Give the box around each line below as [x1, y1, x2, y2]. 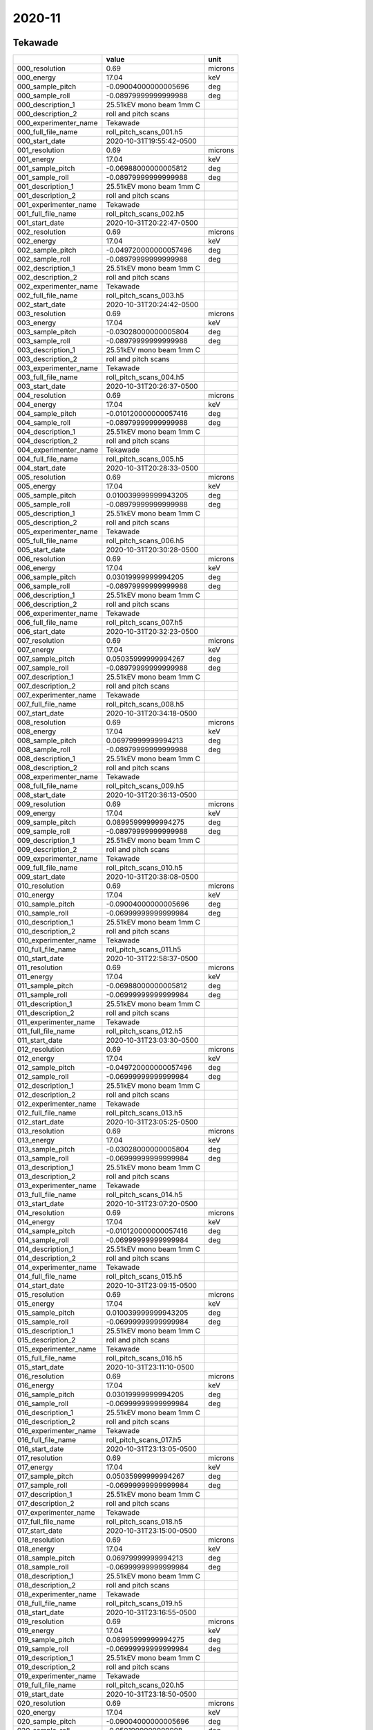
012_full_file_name [17, 1108, 77, 1118]
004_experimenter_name [17, 445, 99, 455]
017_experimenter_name [17, 1508, 95, 1518]
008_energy [17, 727, 57, 736]
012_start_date [17, 1118, 65, 1127]
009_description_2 [17, 845, 77, 855]
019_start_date [17, 1689, 64, 1699]
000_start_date [17, 136, 66, 146]
